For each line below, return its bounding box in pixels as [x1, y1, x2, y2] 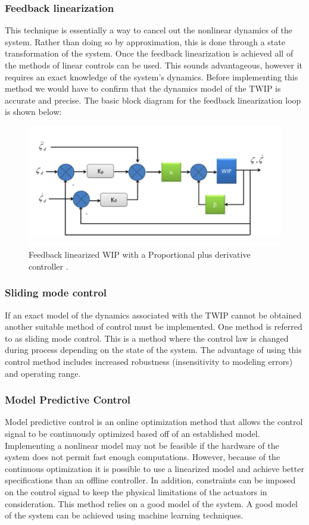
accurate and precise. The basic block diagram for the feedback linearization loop [5, 93, 301, 106]
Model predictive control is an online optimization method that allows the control [5, 415, 303, 428]
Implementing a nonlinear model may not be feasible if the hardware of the [5, 439, 279, 451]
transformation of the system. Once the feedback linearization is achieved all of [5, 47, 294, 60]
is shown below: [5, 105, 62, 118]
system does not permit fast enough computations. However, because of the [5, 451, 280, 463]
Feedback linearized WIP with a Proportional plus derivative [29, 248, 251, 261]
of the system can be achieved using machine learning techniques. [5, 509, 244, 521]
